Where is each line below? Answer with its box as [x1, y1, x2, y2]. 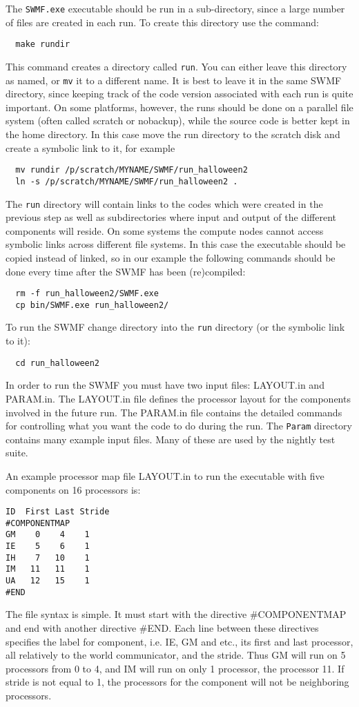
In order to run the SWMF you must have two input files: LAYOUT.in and [6, 378, 324, 392]
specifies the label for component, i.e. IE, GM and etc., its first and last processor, [6, 634, 353, 648]
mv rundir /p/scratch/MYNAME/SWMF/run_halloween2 [15, 165, 248, 175]
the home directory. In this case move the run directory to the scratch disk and [6, 127, 340, 141]
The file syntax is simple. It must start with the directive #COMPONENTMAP [6, 607, 347, 621]
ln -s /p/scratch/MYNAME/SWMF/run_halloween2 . [15, 176, 238, 186]
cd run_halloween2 [15, 358, 100, 368]
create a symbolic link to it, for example [6, 140, 175, 155]
